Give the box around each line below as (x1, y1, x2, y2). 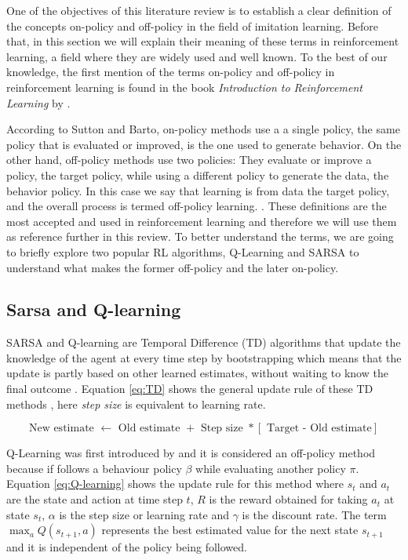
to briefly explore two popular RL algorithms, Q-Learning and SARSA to (6, 243, 359, 260)
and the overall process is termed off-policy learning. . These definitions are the (6, 198, 387, 214)
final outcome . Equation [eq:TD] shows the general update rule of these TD (6, 380, 373, 397)
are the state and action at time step (6, 491, 183, 507)
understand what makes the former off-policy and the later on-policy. (6, 259, 339, 275)
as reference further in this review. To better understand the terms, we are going (6, 228, 394, 245)
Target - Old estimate (266, 423, 372, 435)
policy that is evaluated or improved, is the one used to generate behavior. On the (6, 136, 402, 152)
